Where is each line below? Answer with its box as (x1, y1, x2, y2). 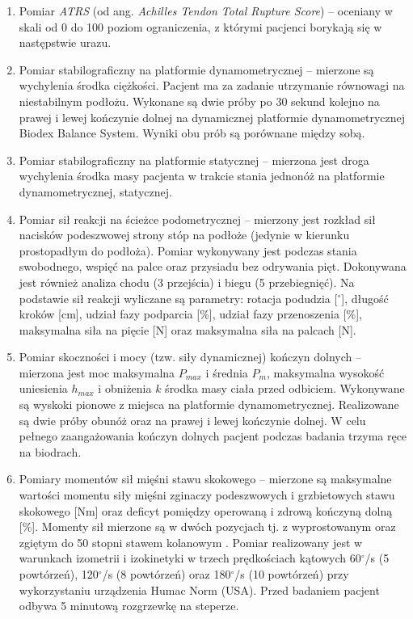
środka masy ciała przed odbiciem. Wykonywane (165, 380, 405, 397)
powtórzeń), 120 (19, 566, 99, 582)
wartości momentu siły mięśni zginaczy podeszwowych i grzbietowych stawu (19, 486, 395, 503)
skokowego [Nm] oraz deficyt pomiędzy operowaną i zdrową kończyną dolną (19, 502, 393, 519)
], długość (341, 289, 389, 306)
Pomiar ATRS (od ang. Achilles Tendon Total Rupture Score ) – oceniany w (19, 2, 393, 19)
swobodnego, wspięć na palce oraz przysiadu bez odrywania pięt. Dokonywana (19, 258, 407, 275)
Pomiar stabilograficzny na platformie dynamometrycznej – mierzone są (19, 61, 374, 78)
